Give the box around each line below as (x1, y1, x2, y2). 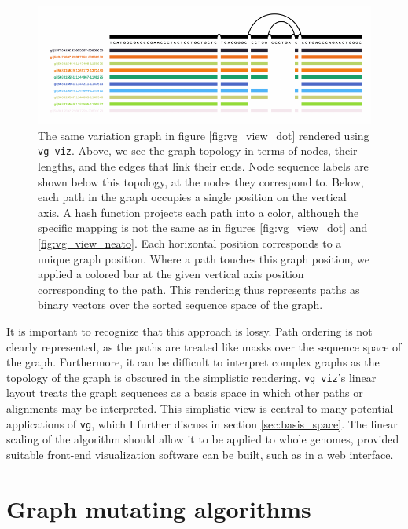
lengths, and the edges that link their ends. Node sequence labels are (38, 158, 369, 174)
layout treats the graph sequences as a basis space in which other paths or (6, 384, 363, 401)
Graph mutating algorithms (6, 492, 311, 524)
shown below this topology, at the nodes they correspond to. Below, (38, 173, 364, 189)
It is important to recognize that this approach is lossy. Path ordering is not (6, 322, 373, 339)
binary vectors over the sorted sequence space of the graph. (38, 296, 323, 313)
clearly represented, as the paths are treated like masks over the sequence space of (6, 338, 402, 355)
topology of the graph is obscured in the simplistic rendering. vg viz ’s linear (6, 369, 377, 385)
